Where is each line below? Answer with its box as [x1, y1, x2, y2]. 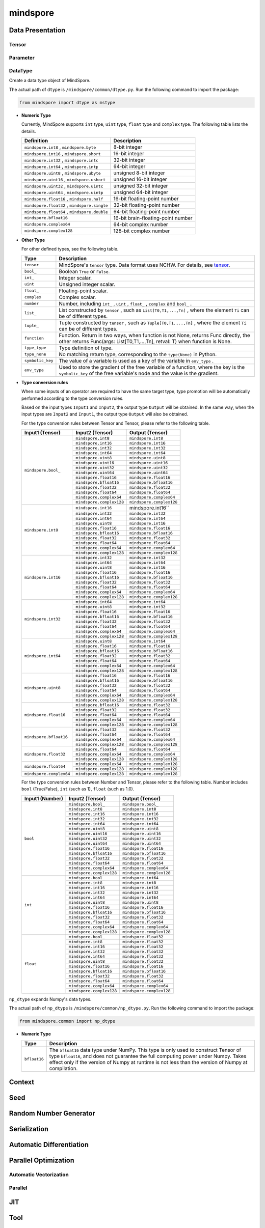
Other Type [21, 237, 45, 243]
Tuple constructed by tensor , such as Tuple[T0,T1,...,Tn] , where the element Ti [59, 319, 246, 326]
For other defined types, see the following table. [21, 246, 119, 252]
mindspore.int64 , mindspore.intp [24, 163, 99, 169]
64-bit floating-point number [113, 208, 180, 215]
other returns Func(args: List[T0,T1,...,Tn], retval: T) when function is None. [59, 338, 232, 345]
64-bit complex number [113, 221, 168, 228]
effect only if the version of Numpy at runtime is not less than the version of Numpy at [49, 1059, 248, 1065]
